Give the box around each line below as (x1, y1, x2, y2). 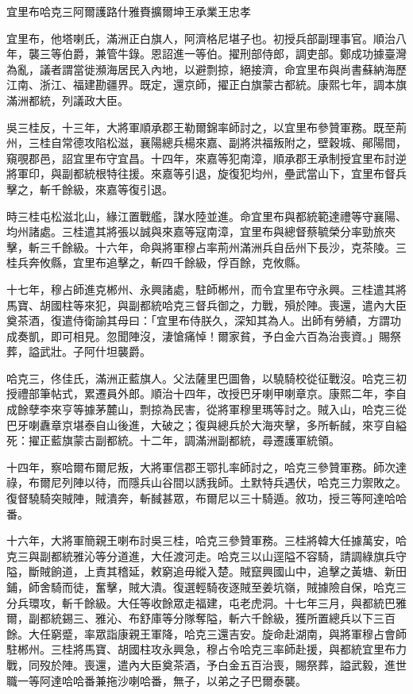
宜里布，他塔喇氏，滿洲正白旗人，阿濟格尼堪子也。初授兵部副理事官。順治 (6, 29, 396, 46)
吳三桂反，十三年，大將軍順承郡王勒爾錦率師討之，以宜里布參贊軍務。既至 (6, 118, 396, 135)
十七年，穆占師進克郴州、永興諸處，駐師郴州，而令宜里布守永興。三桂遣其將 (6, 280, 407, 297)
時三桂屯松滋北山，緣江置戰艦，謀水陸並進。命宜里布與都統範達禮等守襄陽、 (6, 207, 407, 224)
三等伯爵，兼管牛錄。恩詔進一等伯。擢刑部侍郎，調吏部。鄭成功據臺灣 (39, 45, 407, 62)
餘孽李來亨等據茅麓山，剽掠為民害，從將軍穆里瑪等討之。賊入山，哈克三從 (17, 401, 407, 418)
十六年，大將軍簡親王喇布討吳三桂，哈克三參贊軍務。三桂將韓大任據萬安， (6, 532, 396, 549)
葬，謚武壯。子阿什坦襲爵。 (6, 343, 151, 360)
